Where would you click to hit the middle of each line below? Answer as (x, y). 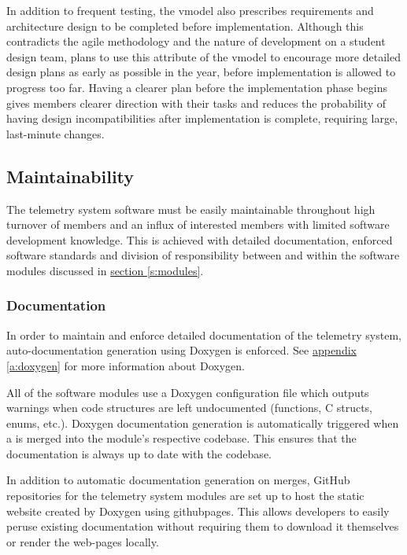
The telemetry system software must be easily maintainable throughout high (191, 209)
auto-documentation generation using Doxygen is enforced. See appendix (181, 350)
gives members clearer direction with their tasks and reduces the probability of (196, 103)
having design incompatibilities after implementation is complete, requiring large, (202, 118)
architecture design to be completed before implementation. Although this (185, 26)
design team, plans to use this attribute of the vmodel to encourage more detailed (203, 56)
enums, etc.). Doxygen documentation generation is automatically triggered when (203, 423)
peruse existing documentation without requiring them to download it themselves (203, 526)
